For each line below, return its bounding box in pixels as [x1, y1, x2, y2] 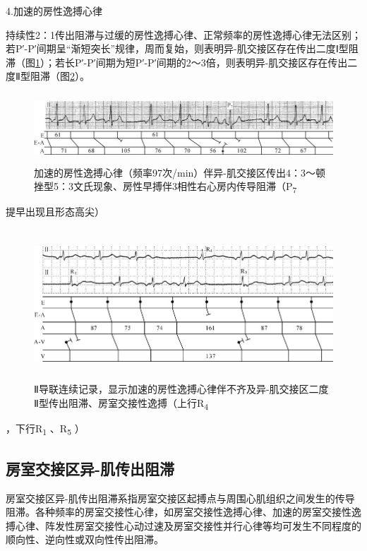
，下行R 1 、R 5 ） [6, 421, 85, 437]
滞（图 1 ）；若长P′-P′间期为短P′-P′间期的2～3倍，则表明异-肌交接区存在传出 [6, 54, 348, 69]
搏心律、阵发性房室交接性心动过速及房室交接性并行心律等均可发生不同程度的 [6, 518, 361, 533]
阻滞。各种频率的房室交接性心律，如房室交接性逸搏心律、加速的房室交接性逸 [6, 504, 361, 519]
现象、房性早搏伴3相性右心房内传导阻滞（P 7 [92, 179, 297, 195]
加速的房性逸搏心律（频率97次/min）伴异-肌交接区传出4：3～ [34, 165, 315, 179]
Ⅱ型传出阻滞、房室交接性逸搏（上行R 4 [34, 396, 209, 412]
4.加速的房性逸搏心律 [6, 4, 102, 18]
